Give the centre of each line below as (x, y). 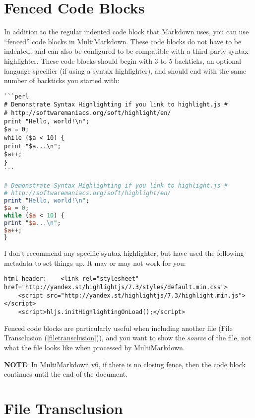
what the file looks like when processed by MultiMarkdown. (95, 347)
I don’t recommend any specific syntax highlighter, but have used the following (124, 253)
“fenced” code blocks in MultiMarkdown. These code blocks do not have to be (123, 41)
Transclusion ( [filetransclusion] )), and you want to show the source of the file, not (128, 338)
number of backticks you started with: (62, 80)
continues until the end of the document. (66, 374)
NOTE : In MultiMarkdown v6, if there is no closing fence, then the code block (125, 364)
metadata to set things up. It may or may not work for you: (95, 262)
